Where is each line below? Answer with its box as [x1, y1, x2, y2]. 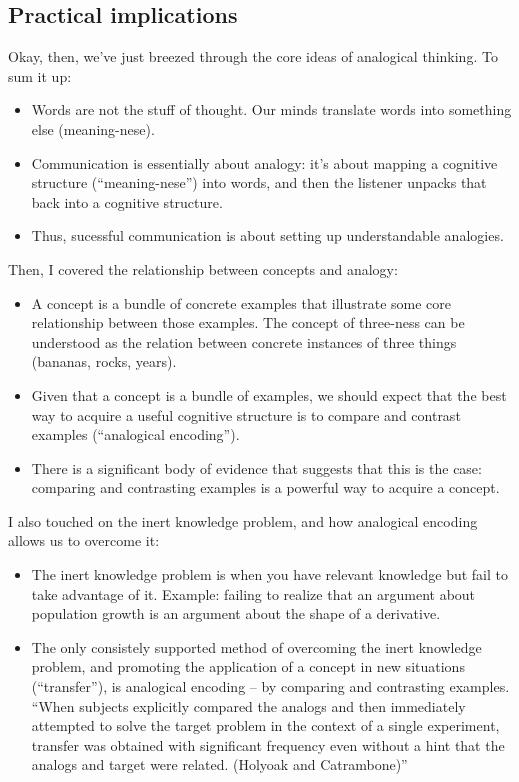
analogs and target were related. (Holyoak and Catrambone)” [31, 754, 408, 775]
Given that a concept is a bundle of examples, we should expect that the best [31, 384, 507, 405]
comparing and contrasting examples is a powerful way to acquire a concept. [31, 477, 500, 498]
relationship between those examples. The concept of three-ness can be [31, 312, 465, 333]
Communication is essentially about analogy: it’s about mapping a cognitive [31, 152, 498, 173]
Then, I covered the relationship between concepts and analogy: [8, 258, 398, 279]
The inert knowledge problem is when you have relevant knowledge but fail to [31, 564, 508, 585]
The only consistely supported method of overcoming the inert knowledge [31, 636, 482, 657]
